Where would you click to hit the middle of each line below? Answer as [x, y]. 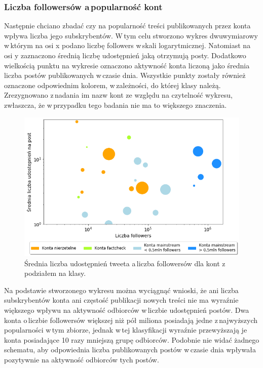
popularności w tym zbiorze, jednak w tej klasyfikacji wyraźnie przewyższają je [126, 330]
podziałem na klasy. [55, 273]
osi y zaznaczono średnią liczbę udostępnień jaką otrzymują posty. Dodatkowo [125, 55]
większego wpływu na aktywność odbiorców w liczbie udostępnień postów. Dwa [127, 310]
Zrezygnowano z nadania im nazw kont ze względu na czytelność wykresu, [118, 95]
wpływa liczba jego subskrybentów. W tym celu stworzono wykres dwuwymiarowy [131, 35]
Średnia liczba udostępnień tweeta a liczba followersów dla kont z [125, 263]
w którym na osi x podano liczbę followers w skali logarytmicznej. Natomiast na [127, 45]
